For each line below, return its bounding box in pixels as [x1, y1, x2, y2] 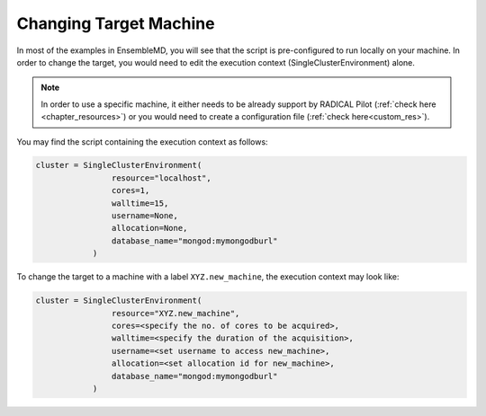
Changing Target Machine [16, 13, 215, 33]
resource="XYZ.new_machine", [111, 308, 240, 318]
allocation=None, [111, 223, 188, 234]
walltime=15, [111, 198, 169, 208]
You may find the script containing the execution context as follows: [16, 136, 269, 147]
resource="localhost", [111, 173, 211, 183]
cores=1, [111, 185, 150, 196]
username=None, [111, 211, 179, 221]
